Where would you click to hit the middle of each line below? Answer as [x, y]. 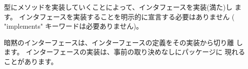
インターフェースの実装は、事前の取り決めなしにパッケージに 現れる [136, 52]
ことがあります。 [31, 61]
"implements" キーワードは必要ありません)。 [73, 26]
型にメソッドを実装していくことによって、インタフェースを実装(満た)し [118, 7]
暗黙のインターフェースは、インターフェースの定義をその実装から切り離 [119, 42]
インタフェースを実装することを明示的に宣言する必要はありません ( [127, 16]
